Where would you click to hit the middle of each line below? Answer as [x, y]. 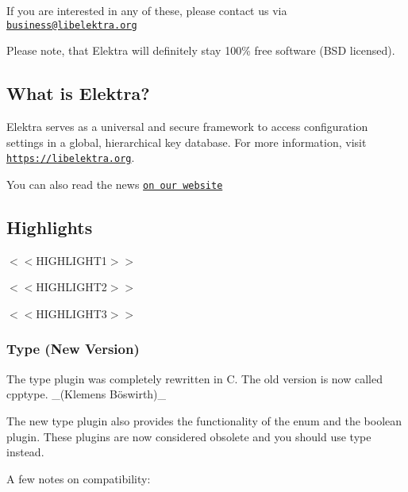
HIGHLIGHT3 [71, 313]
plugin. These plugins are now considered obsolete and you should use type [189, 436]
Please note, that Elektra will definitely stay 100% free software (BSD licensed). [201, 50]
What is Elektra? [78, 93]
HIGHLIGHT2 [71, 287]
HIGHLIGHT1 [71, 260]
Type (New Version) [73, 349]
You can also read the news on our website [115, 184]
